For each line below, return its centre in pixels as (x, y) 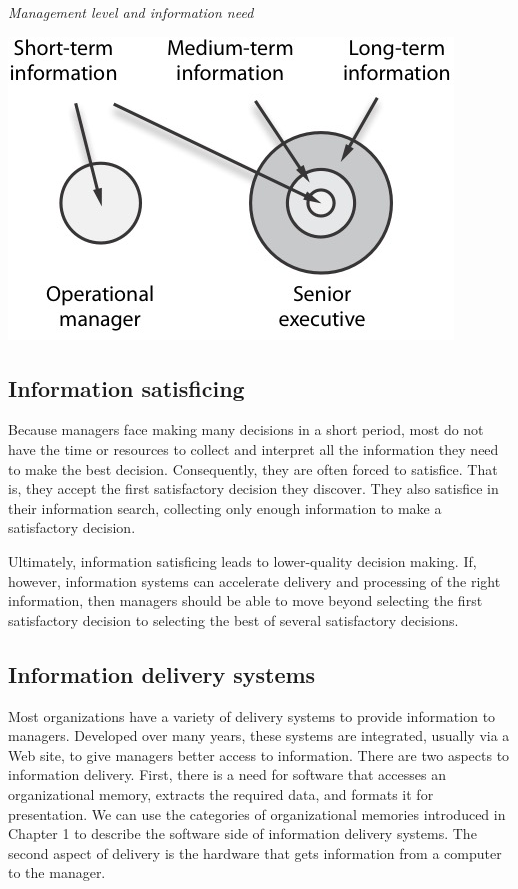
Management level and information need (131, 12)
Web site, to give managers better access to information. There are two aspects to (259, 754)
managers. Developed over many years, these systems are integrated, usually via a (259, 735)
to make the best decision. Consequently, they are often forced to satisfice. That (253, 468)
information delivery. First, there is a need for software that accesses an (227, 774)
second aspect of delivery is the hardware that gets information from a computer (255, 852)
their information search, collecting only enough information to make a (225, 507)
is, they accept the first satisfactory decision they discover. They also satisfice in (253, 488)
